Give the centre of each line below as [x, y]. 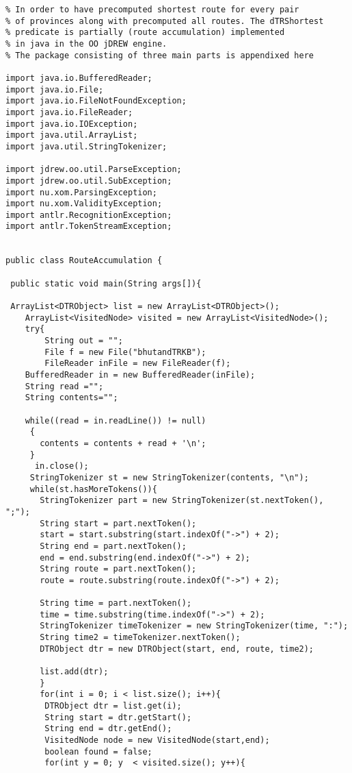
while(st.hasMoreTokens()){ [93, 489]
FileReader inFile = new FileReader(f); [138, 364]
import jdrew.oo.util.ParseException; [94, 170]
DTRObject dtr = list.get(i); [113, 706]
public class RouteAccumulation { [84, 261]
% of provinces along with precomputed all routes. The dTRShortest [165, 21]
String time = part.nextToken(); [116, 603]
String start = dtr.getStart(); [118, 717]
